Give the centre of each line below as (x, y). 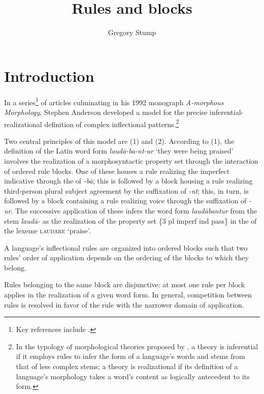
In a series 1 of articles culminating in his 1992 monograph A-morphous (114, 101)
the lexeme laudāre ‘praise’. (47, 231)
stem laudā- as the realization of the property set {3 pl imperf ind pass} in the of (130, 220)
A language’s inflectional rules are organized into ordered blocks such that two (126, 247)
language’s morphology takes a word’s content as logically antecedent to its (133, 376)
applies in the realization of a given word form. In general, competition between (128, 295)
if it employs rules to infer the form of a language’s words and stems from (130, 356)
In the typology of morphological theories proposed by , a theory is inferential (137, 346)
